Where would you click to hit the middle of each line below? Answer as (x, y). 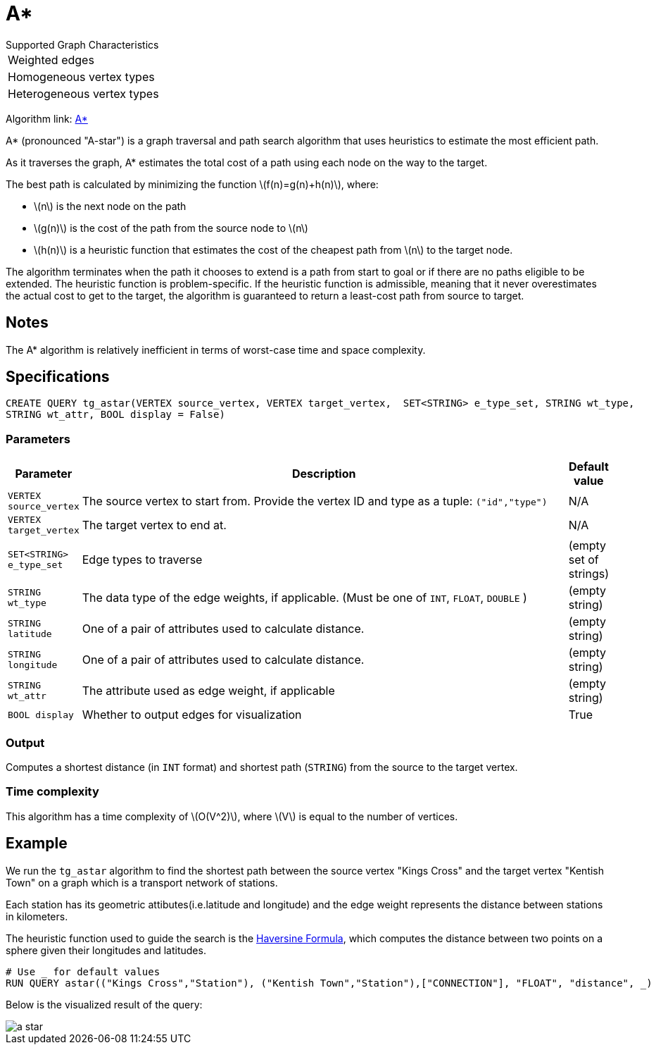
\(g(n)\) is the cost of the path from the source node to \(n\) (171, 228)
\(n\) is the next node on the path (110, 206)
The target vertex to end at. (154, 525)
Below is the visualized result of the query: (104, 1004)
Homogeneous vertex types (81, 76)
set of (584, 560)
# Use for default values (83, 971)
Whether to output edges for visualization (192, 715)
